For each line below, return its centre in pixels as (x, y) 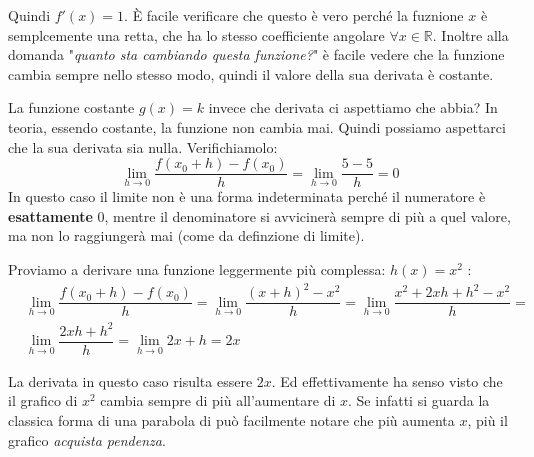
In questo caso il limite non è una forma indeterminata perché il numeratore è (247, 196)
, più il (487, 419)
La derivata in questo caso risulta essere (130, 380)
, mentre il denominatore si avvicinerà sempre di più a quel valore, (307, 215)
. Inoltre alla (470, 34)
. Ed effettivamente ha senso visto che (387, 380)
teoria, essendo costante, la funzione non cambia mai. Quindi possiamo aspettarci (257, 126)
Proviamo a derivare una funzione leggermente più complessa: (197, 269)
